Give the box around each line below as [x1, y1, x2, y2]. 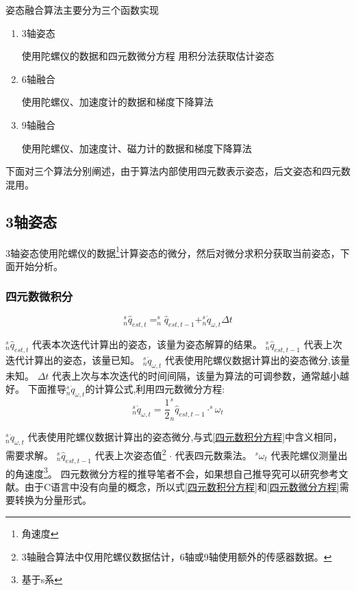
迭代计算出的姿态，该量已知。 [5, 352, 140, 367]
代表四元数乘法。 [175, 447, 252, 462]
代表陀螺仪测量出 [270, 447, 348, 462]
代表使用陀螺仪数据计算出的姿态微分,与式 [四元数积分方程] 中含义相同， [27, 430, 343, 444]
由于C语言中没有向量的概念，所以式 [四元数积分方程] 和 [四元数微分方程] [24, 479, 340, 493]
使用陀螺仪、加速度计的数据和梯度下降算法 [21, 95, 214, 109]
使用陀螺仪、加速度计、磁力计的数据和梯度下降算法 [21, 140, 252, 155]
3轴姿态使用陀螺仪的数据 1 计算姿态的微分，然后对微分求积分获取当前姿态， [5, 243, 340, 260]
